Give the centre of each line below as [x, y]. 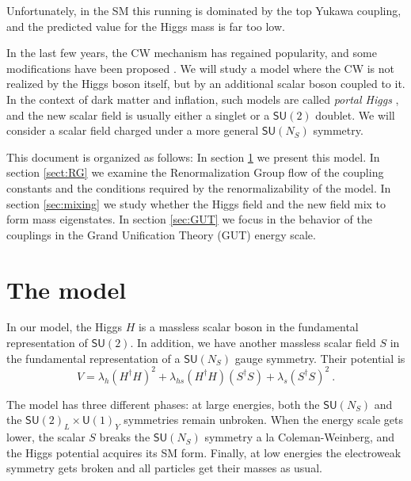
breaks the [125, 437]
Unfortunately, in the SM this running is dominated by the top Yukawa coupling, [204, 10]
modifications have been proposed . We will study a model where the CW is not [200, 68]
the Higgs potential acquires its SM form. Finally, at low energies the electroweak [204, 452]
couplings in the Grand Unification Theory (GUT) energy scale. [161, 234]
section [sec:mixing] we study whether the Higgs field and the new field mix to [196, 203]
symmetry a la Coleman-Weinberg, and [300, 437]
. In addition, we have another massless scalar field [253, 343]
